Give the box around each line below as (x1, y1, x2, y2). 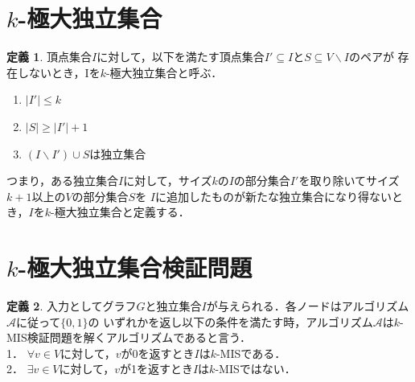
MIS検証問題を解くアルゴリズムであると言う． (6, 329, 251, 346)
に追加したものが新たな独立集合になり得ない (155, 187, 392, 204)
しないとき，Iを (17, 64, 101, 80)
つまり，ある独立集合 (6, 172, 119, 189)
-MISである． (216, 344, 286, 361)
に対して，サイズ (123, 172, 212, 189)
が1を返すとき (119, 360, 193, 377)
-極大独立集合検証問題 (18, 251, 253, 284)
